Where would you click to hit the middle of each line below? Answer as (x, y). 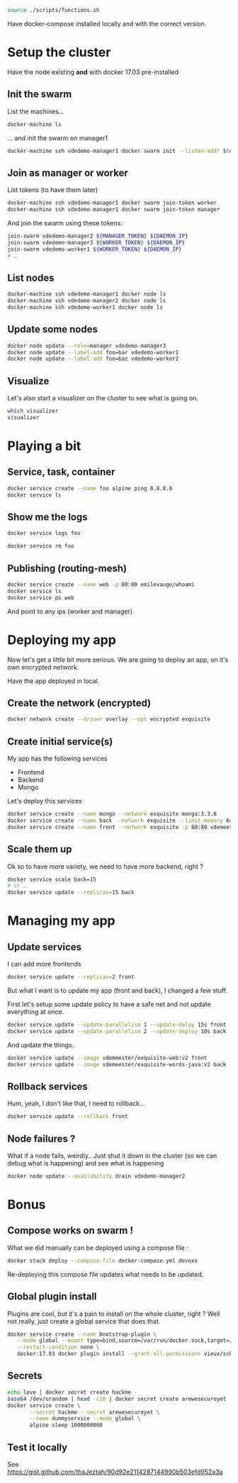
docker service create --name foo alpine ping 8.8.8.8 (90, 488)
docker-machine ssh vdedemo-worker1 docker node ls (85, 308)
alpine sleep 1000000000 (66, 1425)
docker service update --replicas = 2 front (71, 977)
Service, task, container (61, 472)
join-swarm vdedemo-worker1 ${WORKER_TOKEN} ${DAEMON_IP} (95, 249)
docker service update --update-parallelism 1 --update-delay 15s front (117, 1025)
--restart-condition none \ (58, 1347)
